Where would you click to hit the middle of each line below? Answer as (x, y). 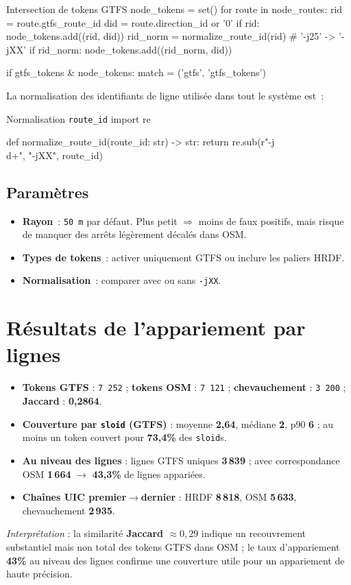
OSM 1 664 (47, 474)
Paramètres (48, 192)
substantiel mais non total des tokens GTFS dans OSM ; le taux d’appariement (173, 546)
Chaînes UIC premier (74, 497)
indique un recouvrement (254, 533)
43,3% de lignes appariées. (149, 474)
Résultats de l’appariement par (156, 327)
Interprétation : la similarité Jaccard (85, 533)
